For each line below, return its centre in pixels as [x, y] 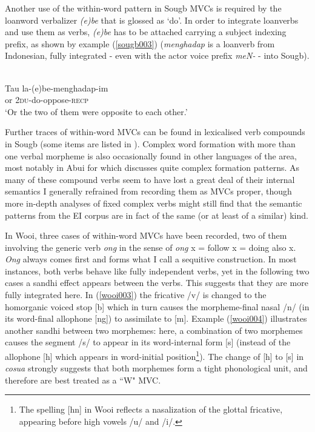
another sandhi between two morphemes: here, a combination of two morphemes [154, 330]
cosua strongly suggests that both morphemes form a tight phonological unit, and [156, 368]
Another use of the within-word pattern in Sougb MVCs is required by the [143, 8]
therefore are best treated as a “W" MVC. [83, 380]
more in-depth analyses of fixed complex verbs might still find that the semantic [154, 203]
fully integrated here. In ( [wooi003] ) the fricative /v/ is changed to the [136, 295]
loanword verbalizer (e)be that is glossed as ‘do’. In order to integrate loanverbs [152, 20]
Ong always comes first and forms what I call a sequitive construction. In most [151, 259]
